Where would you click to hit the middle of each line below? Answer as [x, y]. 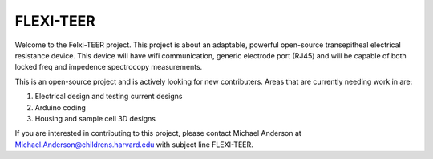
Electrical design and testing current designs [109, 97]
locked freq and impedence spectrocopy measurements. [109, 67]
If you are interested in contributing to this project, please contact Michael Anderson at [158, 133]
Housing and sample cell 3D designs [95, 118]
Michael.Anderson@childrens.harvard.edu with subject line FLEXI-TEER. [134, 145]
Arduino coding [60, 107]
